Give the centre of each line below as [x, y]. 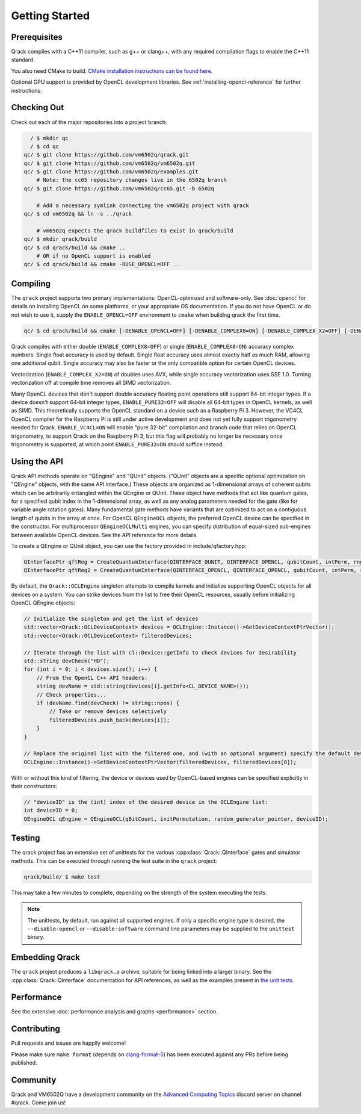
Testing [26, 838]
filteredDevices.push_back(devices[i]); [110, 720]
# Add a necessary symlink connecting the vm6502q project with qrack [143, 205]
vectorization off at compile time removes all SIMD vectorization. [91, 383]
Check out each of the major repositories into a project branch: [89, 122]
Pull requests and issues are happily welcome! [69, 1043]
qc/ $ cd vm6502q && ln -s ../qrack [78, 214]
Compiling [31, 283]
